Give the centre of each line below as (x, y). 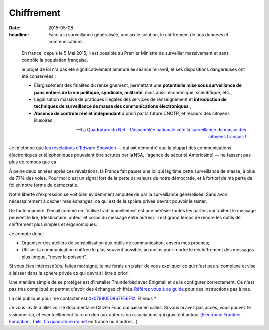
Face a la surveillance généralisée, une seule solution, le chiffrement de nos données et (138, 34)
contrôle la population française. (55, 60)
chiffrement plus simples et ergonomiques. (53, 224)
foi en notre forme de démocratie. (44, 185)
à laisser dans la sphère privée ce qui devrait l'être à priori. (69, 273)
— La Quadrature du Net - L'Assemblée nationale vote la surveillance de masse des (161, 129)
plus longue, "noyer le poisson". (54, 257)
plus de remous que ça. (33, 162)
